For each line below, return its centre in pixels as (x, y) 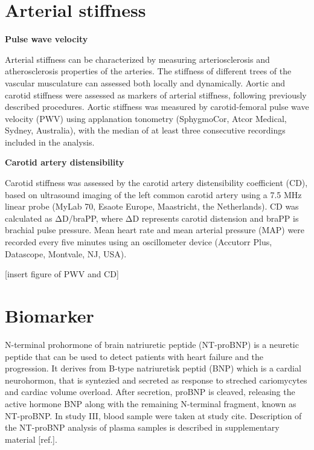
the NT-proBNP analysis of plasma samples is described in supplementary (142, 427)
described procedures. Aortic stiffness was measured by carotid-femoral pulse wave (157, 107)
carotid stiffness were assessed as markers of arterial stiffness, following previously (156, 95)
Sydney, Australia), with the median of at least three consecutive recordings (145, 130)
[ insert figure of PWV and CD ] (62, 274)
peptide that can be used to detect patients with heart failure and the (134, 356)
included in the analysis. (50, 142)
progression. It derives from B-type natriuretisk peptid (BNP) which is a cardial (153, 368)
